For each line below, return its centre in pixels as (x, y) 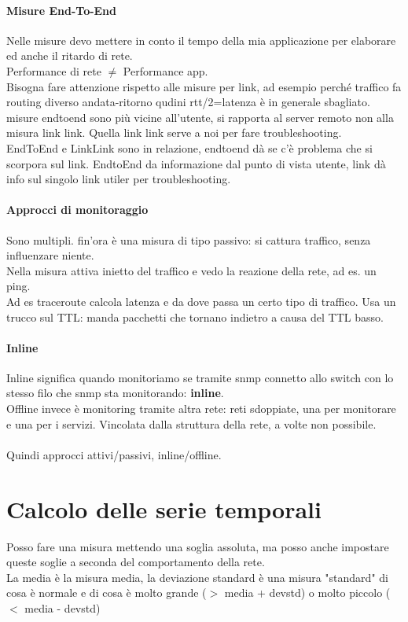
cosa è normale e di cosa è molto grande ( (107, 593)
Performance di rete (54, 70)
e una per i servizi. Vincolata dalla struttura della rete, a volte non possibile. (191, 423)
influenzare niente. (50, 255)
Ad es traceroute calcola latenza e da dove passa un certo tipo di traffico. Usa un (201, 301)
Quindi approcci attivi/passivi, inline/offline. (114, 454)
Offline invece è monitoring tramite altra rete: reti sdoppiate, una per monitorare (201, 409)
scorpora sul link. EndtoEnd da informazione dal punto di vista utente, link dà (196, 163)
